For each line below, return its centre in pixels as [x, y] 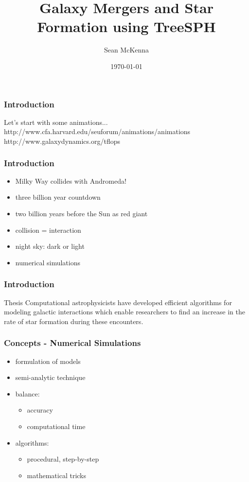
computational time [56, 426]
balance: [27, 393]
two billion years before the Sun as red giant [81, 213]
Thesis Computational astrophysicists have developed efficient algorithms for [118, 302]
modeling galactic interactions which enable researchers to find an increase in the [124, 312]
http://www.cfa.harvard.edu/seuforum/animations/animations [97, 131]
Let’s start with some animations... [56, 122]
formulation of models [48, 361]
